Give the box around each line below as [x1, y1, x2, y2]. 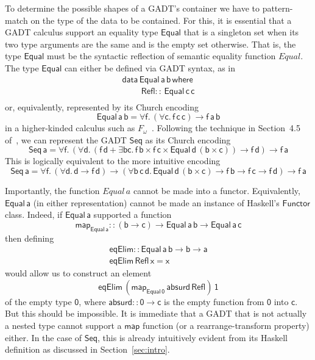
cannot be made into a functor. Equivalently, [133, 184, 300, 197]
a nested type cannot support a [5, 319, 122, 332]
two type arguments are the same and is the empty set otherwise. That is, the [5, 37, 296, 50]
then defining [5, 231, 54, 244]
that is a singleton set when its [183, 26, 299, 38]
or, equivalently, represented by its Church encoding [5, 100, 199, 113]
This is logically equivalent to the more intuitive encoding [5, 154, 221, 167]
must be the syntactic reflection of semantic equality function [47, 49, 276, 62]
